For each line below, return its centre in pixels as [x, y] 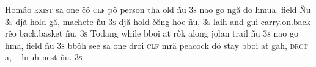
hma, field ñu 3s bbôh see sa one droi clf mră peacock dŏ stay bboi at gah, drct [156, 45]
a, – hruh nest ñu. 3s [44, 57]
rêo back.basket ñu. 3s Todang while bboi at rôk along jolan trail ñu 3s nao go [152, 33]
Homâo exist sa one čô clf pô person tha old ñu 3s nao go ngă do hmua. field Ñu [158, 9]
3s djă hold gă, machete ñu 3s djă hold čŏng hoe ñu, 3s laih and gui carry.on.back [158, 21]
